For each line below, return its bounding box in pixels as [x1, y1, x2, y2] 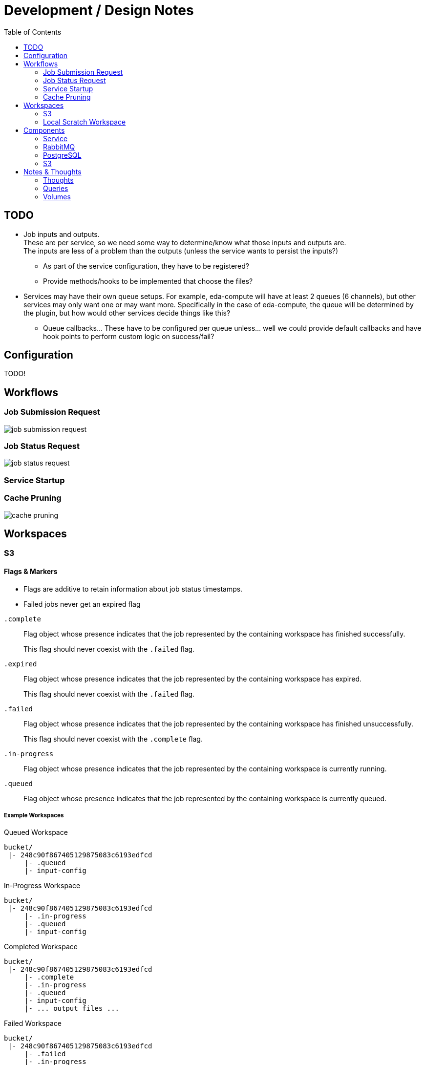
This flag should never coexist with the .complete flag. [23, 734, 203, 743]
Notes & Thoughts [23, 167, 82, 176]
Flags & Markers [4, 567, 58, 575]
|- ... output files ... [24, 1004, 120, 1013]
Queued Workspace [4, 828, 68, 837]
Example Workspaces [4, 811, 64, 819]
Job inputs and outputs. [23, 230, 100, 238]
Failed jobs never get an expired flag [23, 599, 141, 608]
